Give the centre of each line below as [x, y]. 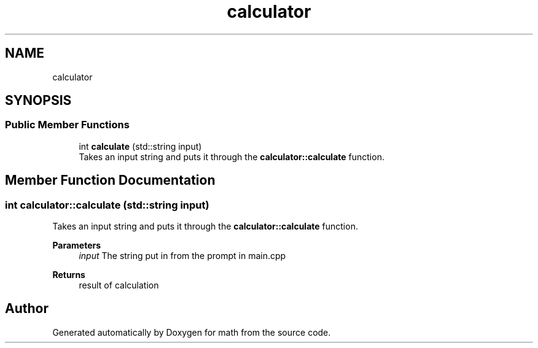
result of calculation [119, 285]
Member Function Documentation [110, 180]
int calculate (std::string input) [140, 146]
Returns [69, 275]
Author [27, 309]
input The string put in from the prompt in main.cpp [182, 256]
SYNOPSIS [38, 101]
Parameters [77, 246]
